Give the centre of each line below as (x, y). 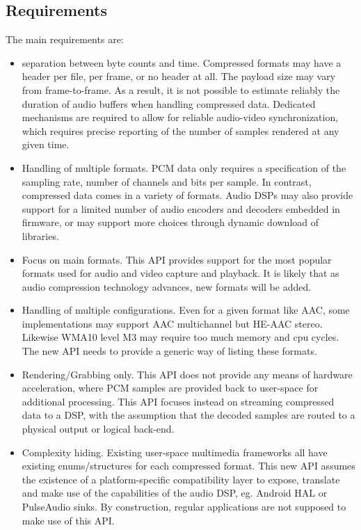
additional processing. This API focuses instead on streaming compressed (178, 401)
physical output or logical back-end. (98, 429)
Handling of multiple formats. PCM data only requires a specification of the (184, 167)
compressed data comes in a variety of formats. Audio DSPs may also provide (187, 195)
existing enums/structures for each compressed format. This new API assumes (188, 466)
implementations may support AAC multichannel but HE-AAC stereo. (172, 323)
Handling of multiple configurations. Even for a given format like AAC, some (186, 310)
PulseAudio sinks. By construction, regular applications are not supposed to (184, 507)
